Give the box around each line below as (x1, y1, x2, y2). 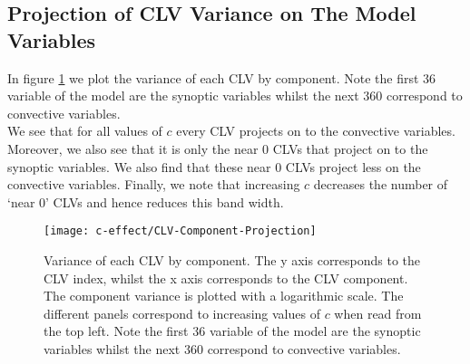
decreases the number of (313, 175, 448, 194)
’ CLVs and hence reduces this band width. (45, 192, 284, 211)
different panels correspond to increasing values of (44, 303, 320, 322)
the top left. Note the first (44, 321, 189, 340)
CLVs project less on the (285, 157, 421, 176)
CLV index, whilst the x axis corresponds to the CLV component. (44, 268, 408, 287)
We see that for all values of (7, 121, 162, 140)
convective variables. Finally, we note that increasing (7, 175, 300, 194)
